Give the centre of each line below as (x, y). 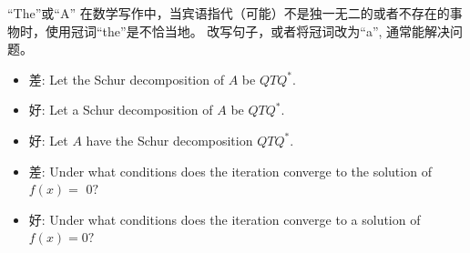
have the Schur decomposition (169, 140)
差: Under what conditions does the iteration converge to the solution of (230, 171)
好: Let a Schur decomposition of (121, 110)
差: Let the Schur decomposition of (126, 79)
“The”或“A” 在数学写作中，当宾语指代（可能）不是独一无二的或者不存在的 (229, 13)
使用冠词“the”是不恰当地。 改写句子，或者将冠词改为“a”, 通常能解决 (248, 30)
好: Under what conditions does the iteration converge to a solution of (225, 219)
